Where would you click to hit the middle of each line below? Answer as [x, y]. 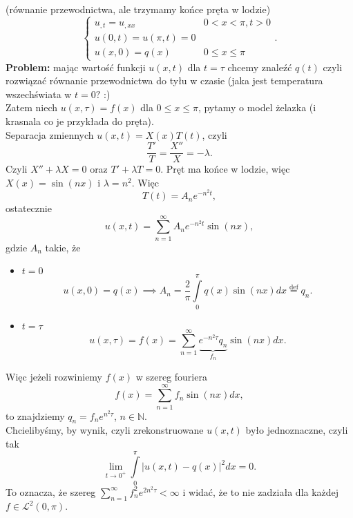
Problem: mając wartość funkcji [76, 67]
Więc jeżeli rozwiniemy [54, 376]
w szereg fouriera [171, 376]
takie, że [63, 247]
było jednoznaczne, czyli [297, 430]
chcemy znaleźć [260, 67]
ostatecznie [29, 208]
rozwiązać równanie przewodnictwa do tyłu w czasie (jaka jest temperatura [164, 80]
